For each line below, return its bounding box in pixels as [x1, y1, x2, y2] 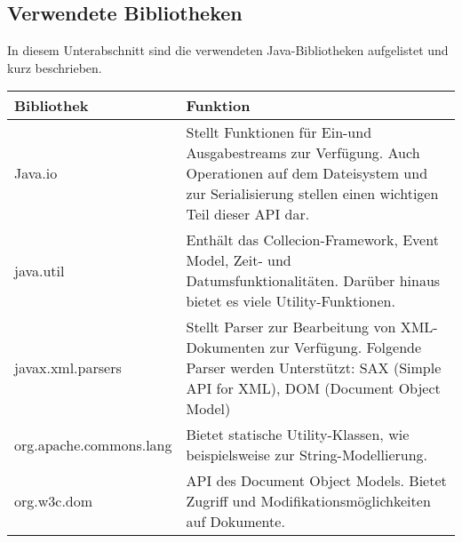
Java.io [14, 163, 58, 184]
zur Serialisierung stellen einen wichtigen [186, 183, 439, 204]
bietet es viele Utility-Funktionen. [186, 291, 395, 312]
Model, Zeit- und [186, 250, 291, 271]
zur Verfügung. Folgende [269, 337, 422, 358]
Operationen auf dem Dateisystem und [186, 163, 428, 184]
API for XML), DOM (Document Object [186, 378, 441, 399]
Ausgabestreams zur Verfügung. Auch [186, 142, 420, 164]
